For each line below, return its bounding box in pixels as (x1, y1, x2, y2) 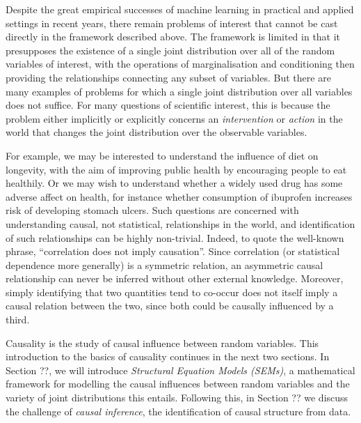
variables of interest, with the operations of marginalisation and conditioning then (6, 56, 355, 71)
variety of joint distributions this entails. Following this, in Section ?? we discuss (6, 390, 348, 405)
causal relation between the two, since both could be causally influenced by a (6, 298, 334, 313)
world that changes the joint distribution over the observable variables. (6, 125, 307, 139)
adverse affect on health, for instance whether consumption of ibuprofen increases (6, 189, 353, 203)
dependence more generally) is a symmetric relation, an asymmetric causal (6, 257, 323, 272)
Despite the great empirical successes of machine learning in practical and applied (6, 2, 354, 16)
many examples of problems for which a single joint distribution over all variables (6, 84, 353, 98)
